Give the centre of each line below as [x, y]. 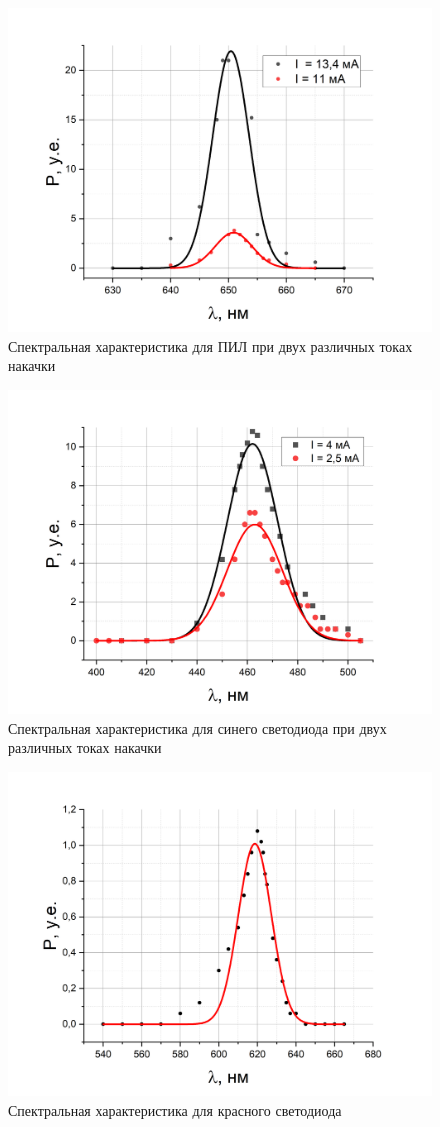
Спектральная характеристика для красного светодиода [175, 1109]
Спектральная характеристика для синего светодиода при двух [197, 727]
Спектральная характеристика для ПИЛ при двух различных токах [210, 345]
